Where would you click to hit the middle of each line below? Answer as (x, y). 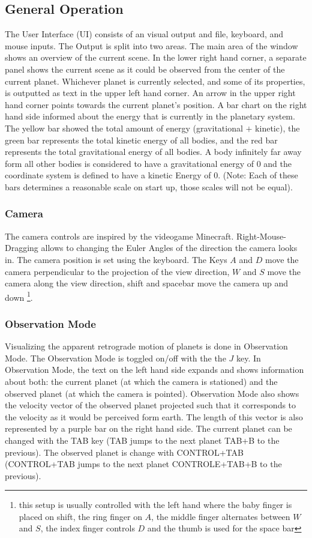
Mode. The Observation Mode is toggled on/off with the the (115, 358)
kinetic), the (277, 128)
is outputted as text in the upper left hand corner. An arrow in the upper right (150, 93)
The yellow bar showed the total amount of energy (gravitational (124, 128)
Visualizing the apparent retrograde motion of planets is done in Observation (146, 346)
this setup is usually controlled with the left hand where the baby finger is (155, 505)
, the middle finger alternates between (221, 516)
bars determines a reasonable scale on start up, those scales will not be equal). (149, 186)
